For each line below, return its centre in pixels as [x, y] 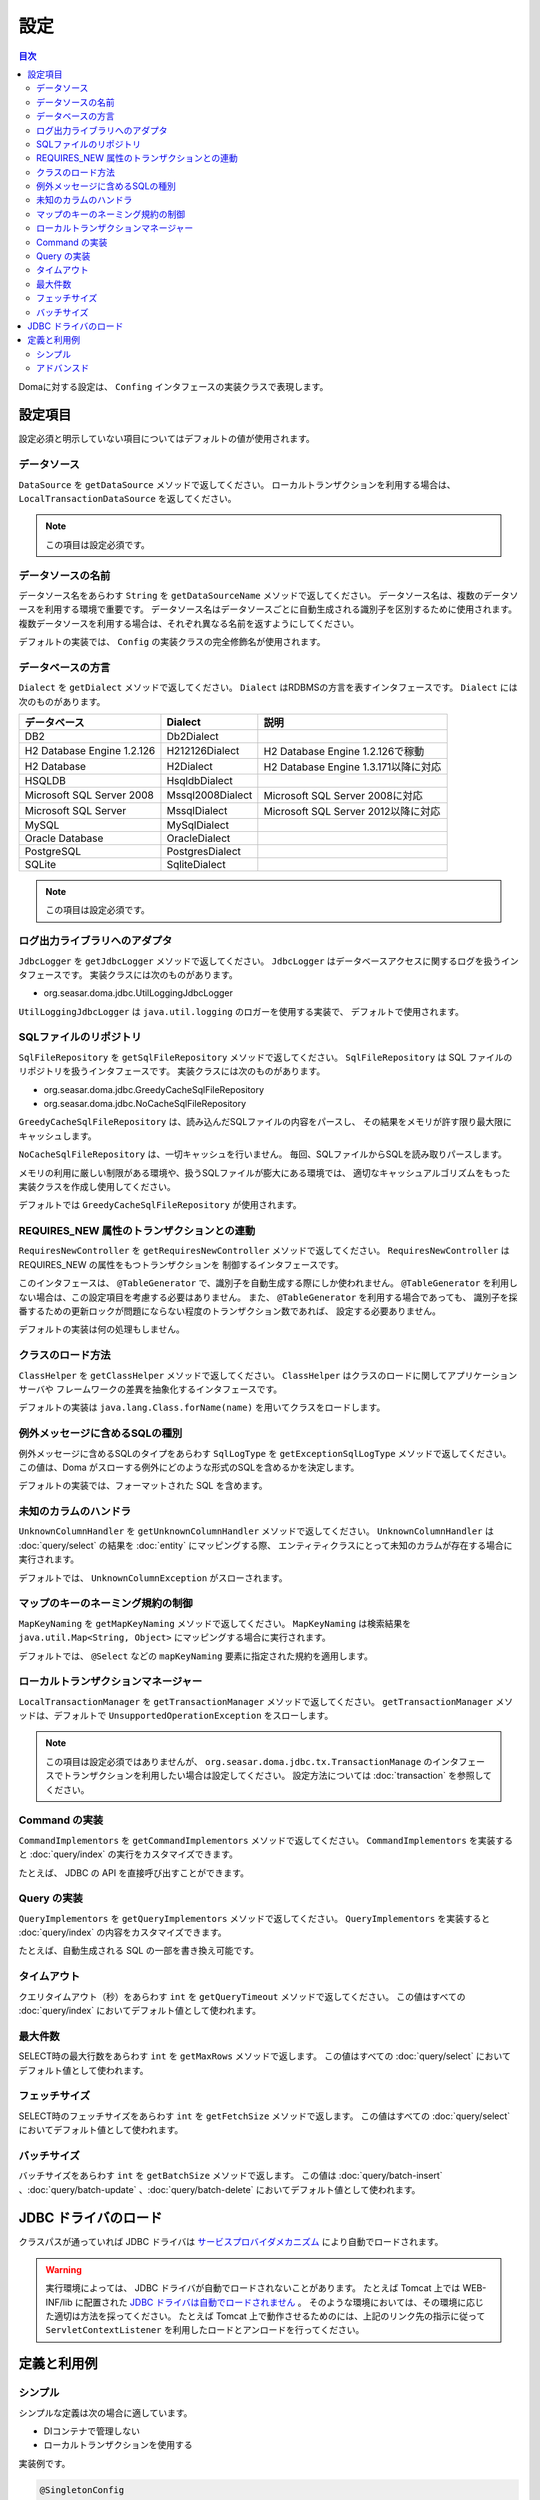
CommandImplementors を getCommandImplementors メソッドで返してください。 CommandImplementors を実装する [266, 1840]
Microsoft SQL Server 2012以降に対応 [352, 811]
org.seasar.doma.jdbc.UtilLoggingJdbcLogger [138, 993]
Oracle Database [64, 838]
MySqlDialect [198, 825]
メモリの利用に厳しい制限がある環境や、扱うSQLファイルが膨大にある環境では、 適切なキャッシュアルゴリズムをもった [264, 1172]
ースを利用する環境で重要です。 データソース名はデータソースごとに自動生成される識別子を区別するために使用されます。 [268, 609]
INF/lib [59, 2302]
